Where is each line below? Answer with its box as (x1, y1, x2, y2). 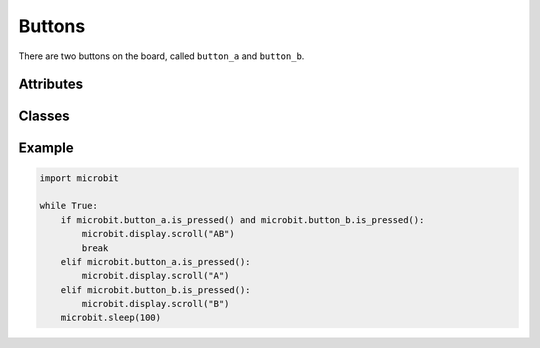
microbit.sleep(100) (60, 312, 162, 324)
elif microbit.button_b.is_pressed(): (60, 284, 251, 295)
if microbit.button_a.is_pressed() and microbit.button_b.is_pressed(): (60, 214, 425, 225)
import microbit (39, 172, 120, 184)
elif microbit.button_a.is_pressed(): (60, 256, 251, 267)
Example (18, 140, 74, 157)
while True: (39, 200, 99, 212)
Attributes (18, 76, 84, 93)
